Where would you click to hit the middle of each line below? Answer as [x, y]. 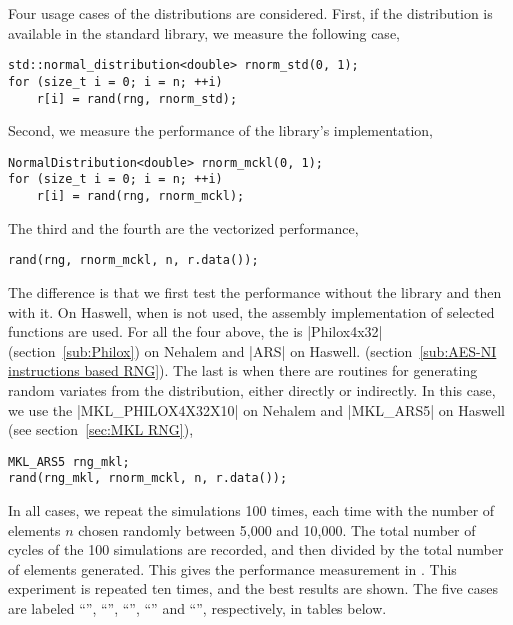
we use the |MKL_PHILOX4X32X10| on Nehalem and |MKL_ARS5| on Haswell [256, 409]
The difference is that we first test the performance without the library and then [255, 291]
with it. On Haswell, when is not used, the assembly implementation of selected [251, 311]
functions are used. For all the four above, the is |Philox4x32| [195, 331]
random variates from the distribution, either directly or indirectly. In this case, [252, 389]
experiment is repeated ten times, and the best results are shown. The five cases [253, 588]
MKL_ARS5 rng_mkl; [69, 461]
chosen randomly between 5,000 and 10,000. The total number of [277, 529]
